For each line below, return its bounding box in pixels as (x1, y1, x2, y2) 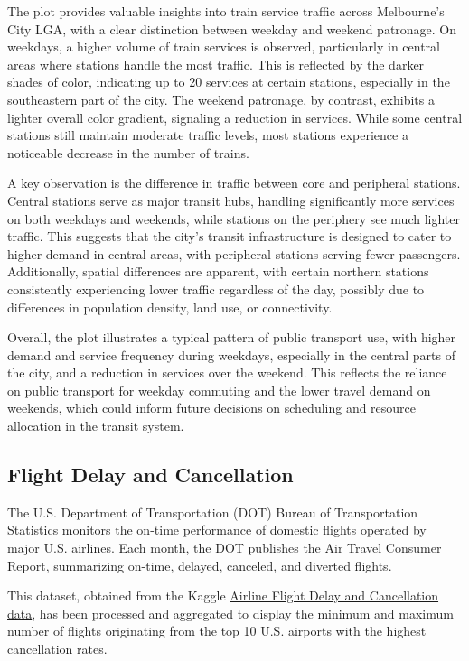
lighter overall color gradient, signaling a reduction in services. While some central (7, 107, 463, 126)
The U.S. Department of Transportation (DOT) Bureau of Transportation (7, 502, 418, 521)
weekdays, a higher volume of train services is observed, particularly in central (7, 37, 440, 56)
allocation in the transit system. (7, 416, 184, 435)
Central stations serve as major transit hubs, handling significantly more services (7, 191, 455, 209)
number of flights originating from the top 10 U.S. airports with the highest (7, 621, 427, 640)
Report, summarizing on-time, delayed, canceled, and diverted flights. (7, 555, 392, 574)
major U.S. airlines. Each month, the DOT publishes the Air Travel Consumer (7, 538, 442, 557)
